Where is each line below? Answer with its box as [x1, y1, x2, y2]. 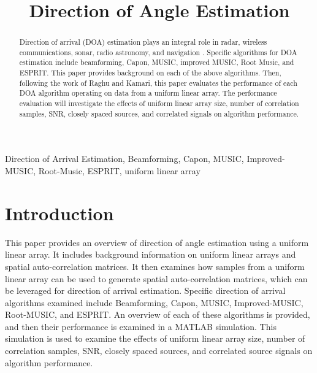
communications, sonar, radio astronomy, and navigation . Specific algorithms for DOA [19, 47, 297, 57]
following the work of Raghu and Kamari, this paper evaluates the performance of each [19, 77, 297, 88]
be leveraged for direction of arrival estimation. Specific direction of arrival [5, 284, 286, 297]
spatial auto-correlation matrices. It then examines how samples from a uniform [5, 260, 305, 272]
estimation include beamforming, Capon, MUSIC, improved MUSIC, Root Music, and [19, 57, 294, 67]
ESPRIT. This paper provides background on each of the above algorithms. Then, [19, 67, 281, 78]
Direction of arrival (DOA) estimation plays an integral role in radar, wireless [19, 37, 267, 47]
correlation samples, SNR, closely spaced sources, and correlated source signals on [5, 344, 313, 357]
